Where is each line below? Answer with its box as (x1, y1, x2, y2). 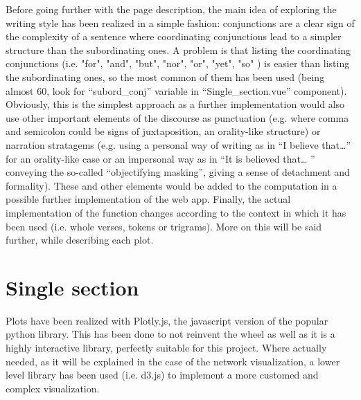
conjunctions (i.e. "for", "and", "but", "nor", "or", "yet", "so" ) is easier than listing (6, 56, 350, 71)
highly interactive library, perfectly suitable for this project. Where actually (6, 340, 327, 354)
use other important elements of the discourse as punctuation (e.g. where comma (6, 110, 349, 125)
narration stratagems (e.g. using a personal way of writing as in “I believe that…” (6, 137, 351, 152)
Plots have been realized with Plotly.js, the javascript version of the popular (6, 313, 328, 327)
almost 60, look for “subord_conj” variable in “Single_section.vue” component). (6, 83, 347, 98)
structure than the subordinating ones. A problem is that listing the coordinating (6, 42, 351, 57)
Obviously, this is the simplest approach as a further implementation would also (6, 97, 345, 111)
